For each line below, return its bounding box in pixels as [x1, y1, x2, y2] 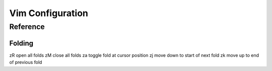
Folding [9, 39, 34, 47]
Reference [9, 22, 45, 31]
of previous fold [9, 59, 42, 65]
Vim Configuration [9, 8, 88, 19]
